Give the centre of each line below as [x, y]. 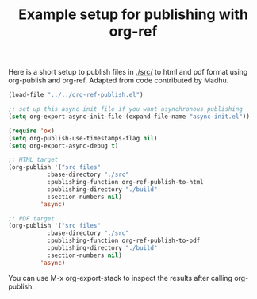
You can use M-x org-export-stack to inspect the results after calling [120, 278]
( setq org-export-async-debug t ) [63, 146]
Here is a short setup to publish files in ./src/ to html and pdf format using [128, 72]
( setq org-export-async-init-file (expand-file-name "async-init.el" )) [129, 117]
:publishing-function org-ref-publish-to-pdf [124, 241]
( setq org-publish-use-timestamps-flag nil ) [83, 138]
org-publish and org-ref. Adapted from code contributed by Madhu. [119, 80]
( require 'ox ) [32, 131]
